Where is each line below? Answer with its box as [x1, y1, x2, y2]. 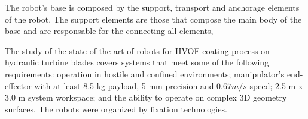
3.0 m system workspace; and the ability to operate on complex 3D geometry [5, 91, 287, 104]
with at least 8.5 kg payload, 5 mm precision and [34, 79, 214, 92]
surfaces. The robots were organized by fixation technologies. [5, 102, 227, 115]
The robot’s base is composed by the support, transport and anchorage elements [5, 1, 300, 13]
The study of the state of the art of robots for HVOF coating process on [5, 44, 270, 57]
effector [5, 79, 32, 92]
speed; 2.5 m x [249, 79, 303, 92]
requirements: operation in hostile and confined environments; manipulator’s [5, 67, 285, 80]
